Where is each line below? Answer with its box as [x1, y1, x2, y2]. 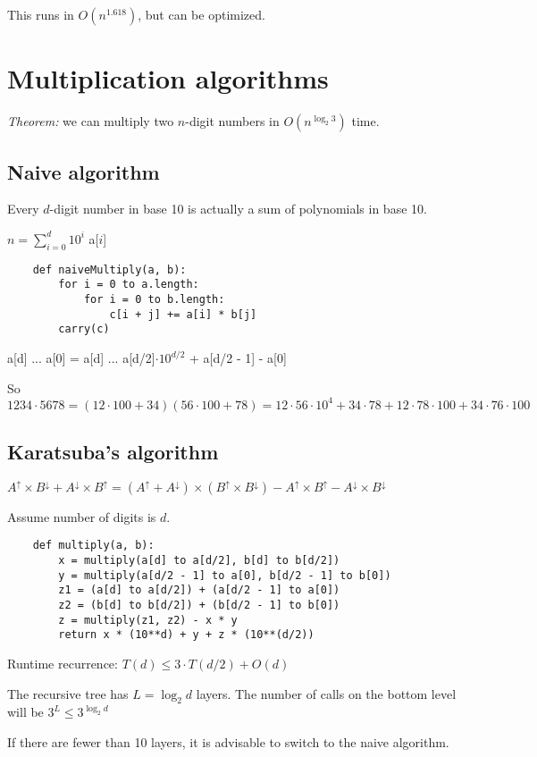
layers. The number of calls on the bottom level [196, 684, 457, 702]
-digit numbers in [185, 112, 280, 130]
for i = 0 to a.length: [58, 278, 199, 291]
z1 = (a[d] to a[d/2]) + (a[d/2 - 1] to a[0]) [58, 584, 340, 597]
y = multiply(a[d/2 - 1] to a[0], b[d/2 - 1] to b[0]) [58, 568, 391, 582]
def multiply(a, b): [32, 539, 155, 552]
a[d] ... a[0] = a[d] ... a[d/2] [7, 349, 155, 366]
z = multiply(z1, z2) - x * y [58, 613, 238, 627]
